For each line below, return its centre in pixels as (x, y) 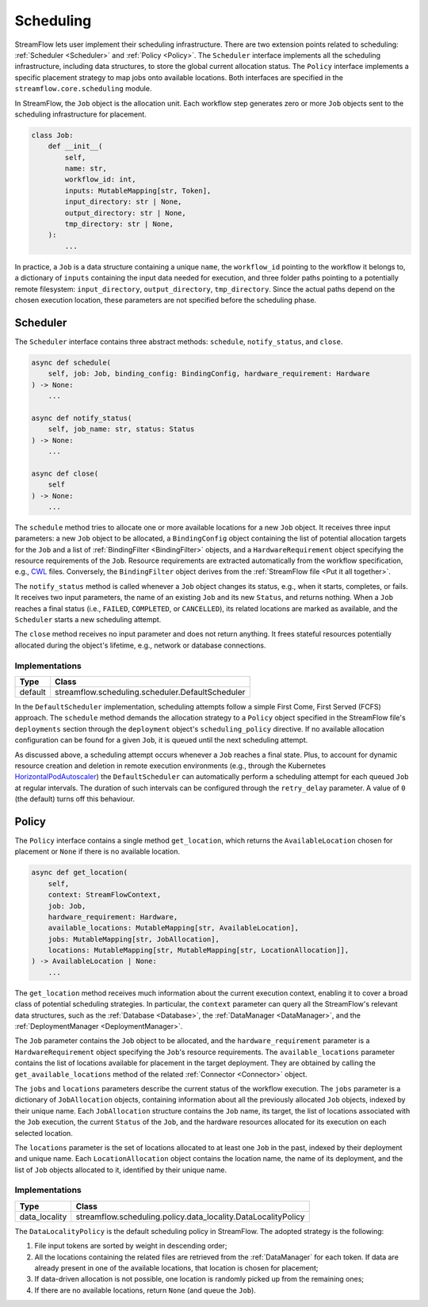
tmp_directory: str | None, (119, 224)
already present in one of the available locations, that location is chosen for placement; (176, 1268)
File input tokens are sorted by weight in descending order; (131, 1246)
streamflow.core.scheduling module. (83, 89)
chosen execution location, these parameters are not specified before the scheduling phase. (166, 300)
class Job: (52, 135)
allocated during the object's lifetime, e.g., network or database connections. (140, 645)
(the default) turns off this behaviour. (75, 799)
